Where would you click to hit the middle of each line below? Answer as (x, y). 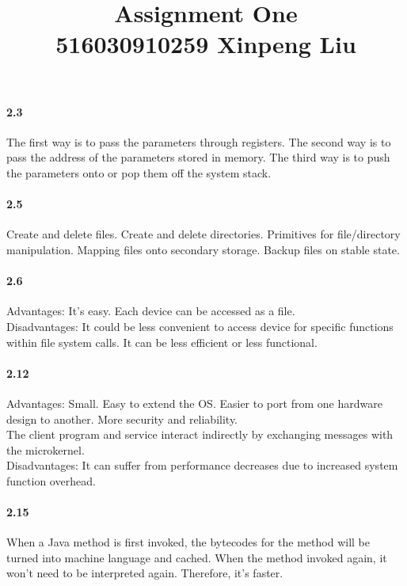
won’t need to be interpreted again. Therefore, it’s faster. (145, 573)
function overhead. (51, 480)
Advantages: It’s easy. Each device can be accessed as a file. (151, 311)
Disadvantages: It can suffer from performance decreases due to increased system (202, 465)
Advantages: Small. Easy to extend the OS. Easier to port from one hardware (194, 403)
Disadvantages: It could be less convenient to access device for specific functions (200, 326)
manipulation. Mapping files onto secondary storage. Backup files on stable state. (203, 249)
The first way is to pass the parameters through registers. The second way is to (199, 141)
